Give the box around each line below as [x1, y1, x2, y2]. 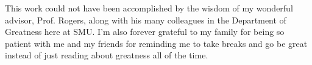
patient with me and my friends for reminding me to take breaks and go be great [5, 37, 308, 49]
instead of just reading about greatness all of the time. [5, 49, 208, 61]
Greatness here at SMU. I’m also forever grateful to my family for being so [5, 25, 285, 38]
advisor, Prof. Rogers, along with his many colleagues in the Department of [5, 13, 286, 26]
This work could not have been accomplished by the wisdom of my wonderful [5, 2, 293, 14]
